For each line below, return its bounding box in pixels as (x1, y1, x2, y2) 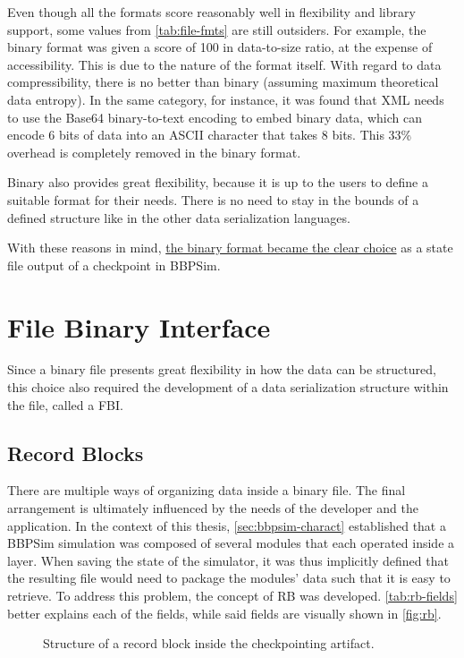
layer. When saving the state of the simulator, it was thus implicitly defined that (7, 551, 449, 569)
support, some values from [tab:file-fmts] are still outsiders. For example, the (7, 20, 426, 38)
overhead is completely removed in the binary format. (7, 142, 301, 161)
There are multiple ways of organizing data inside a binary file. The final (7, 481, 406, 500)
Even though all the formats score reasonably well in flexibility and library (7, 3, 416, 21)
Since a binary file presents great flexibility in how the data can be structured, (7, 360, 436, 379)
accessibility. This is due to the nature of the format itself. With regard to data (7, 55, 442, 73)
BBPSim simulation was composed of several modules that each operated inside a (7, 534, 455, 552)
